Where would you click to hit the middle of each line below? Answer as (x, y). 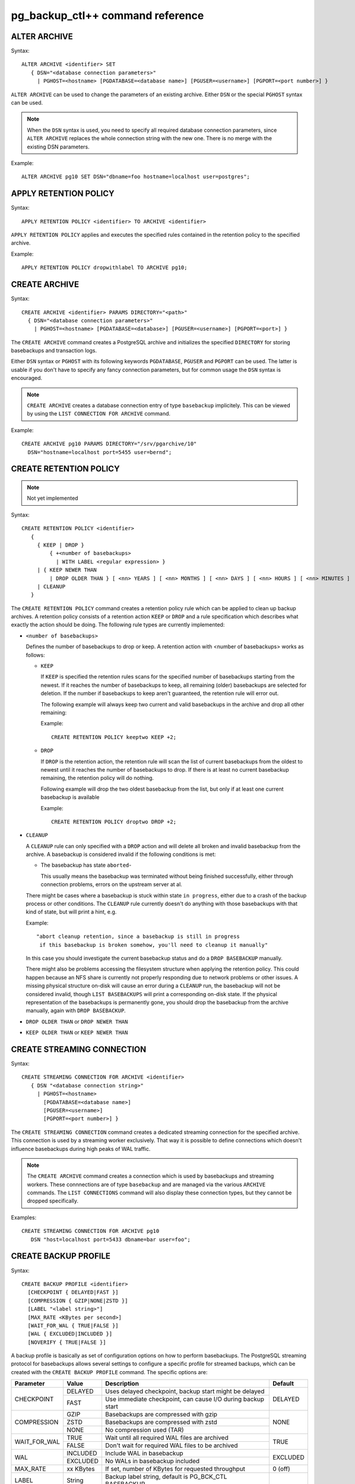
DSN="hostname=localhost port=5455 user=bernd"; (100, 452)
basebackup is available (70, 797)
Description (122, 1384)
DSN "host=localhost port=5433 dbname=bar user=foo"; (111, 1239)
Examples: (24, 1217)
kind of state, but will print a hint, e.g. (71, 912)
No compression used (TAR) (144, 1430)
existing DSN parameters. (58, 147)
